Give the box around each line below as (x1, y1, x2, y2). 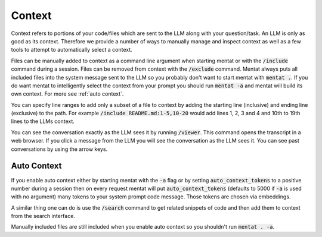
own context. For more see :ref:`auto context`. (11, 90, 124, 97)
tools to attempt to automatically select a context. (11, 46, 132, 53)
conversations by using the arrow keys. (11, 146, 108, 153)
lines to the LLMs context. (11, 118, 75, 125)
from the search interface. (11, 213, 76, 220)
